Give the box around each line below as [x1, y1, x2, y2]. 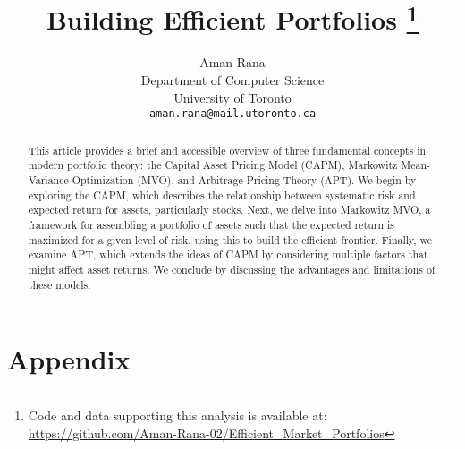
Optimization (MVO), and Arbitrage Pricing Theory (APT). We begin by [72, 173, 417, 187]
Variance [28, 173, 69, 187]
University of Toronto [173, 88, 292, 106]
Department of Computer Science [140, 71, 325, 89]
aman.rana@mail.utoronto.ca [148, 107, 317, 121]
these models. [28, 276, 91, 292]
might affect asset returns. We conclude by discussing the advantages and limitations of [28, 261, 435, 276]
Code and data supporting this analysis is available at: [28, 406, 327, 425]
